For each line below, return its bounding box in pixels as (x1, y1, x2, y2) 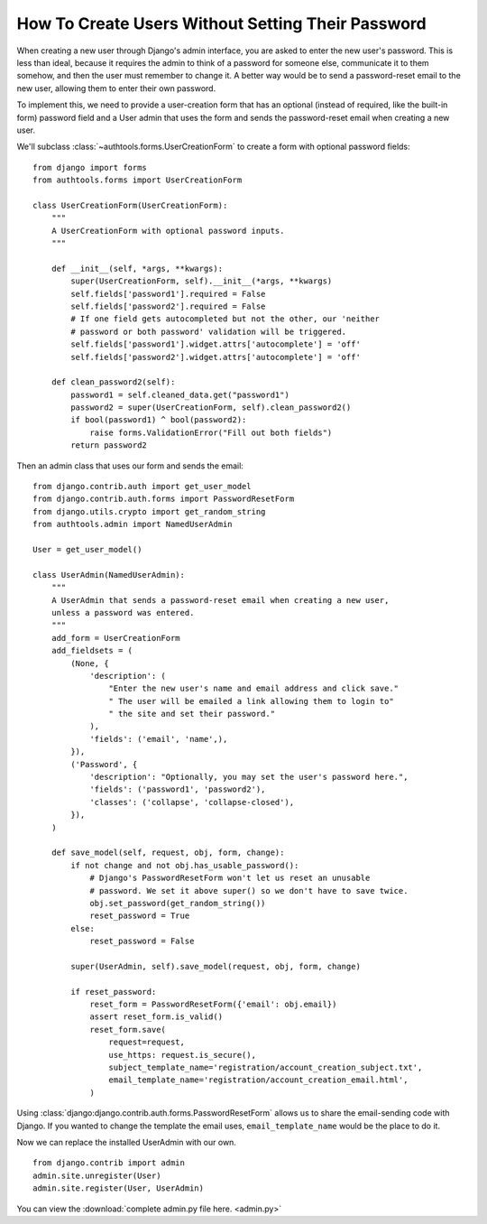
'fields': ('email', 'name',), (89, 734, 228, 744)
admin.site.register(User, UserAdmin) (32, 1183, 205, 1193)
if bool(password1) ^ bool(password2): (70, 415, 247, 425)
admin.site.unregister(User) (32, 1170, 161, 1181)
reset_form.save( (89, 1025, 167, 1034)
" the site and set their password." (108, 709, 275, 719)
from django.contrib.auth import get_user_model (32, 481, 252, 492)
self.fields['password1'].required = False (70, 289, 266, 299)
